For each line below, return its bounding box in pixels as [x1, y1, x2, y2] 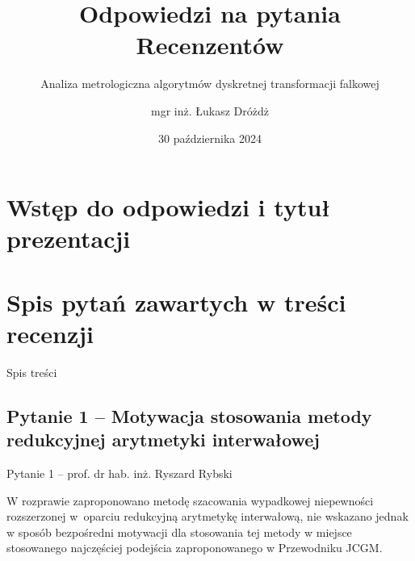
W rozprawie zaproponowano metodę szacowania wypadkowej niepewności [6, 492, 374, 509]
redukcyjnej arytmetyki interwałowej [6, 427, 320, 452]
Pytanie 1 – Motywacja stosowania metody [6, 403, 372, 428]
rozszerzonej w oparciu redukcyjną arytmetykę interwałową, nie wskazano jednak [6, 508, 409, 525]
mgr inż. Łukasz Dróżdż [151, 102, 269, 119]
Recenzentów [136, 28, 284, 61]
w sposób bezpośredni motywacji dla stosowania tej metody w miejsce [6, 523, 352, 540]
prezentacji [6, 222, 131, 255]
